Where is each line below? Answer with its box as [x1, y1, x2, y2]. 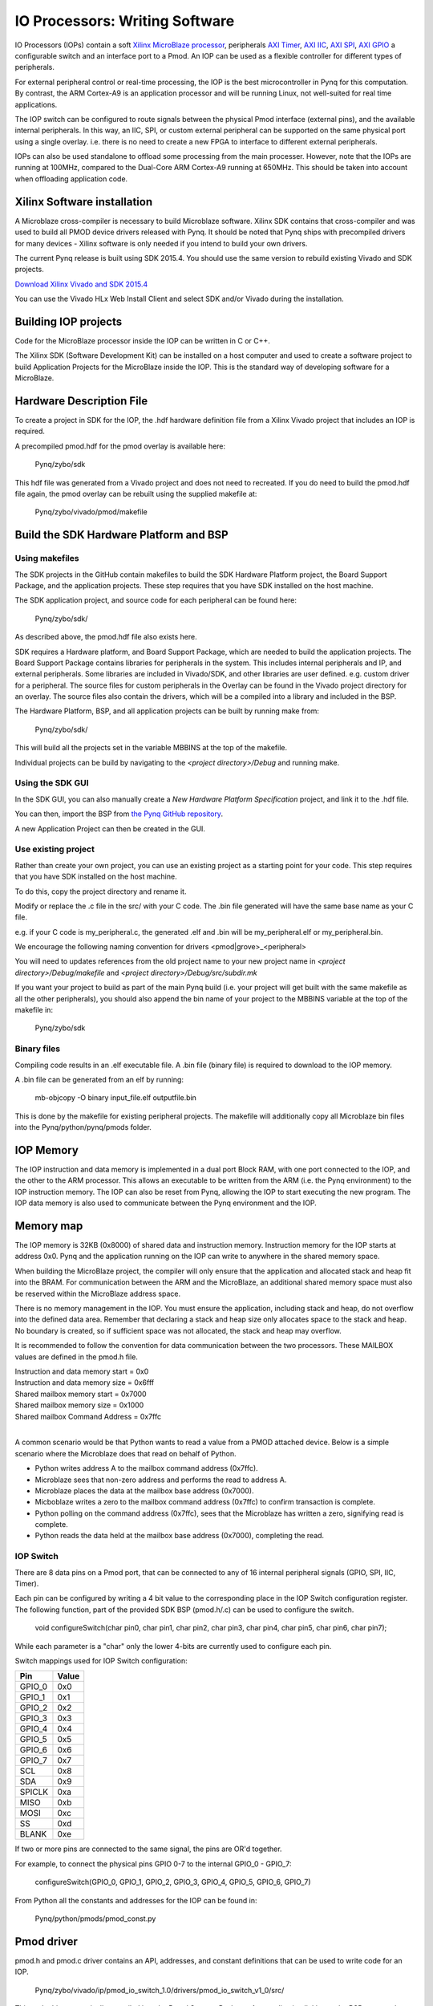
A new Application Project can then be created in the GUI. [14, 823, 206, 834]
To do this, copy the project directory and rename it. [14, 887, 187, 896]
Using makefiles [14, 553, 79, 564]
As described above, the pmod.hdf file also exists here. [14, 632, 197, 642]
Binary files [14, 1043, 61, 1054]
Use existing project [14, 843, 95, 855]
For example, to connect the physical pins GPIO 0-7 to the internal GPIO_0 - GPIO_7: [14, 1858, 292, 1869]
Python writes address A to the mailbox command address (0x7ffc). [34, 1464, 258, 1473]
